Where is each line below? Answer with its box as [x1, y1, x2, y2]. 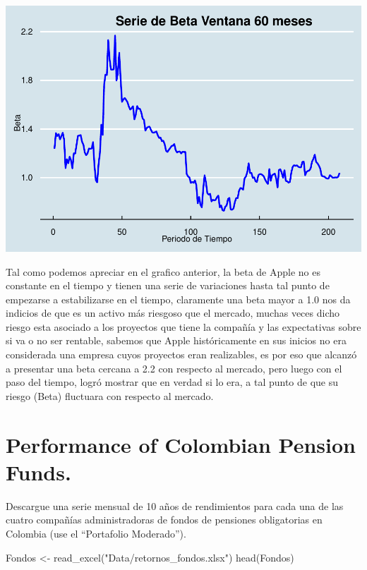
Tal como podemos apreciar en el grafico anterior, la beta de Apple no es [6, 264, 320, 279]
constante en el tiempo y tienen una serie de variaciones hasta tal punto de [6, 278, 330, 293]
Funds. [6, 457, 71, 486]
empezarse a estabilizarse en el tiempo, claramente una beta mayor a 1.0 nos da [6, 291, 351, 306]
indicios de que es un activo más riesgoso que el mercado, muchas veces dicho [6, 305, 340, 320]
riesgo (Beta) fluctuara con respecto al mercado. [6, 388, 214, 403]
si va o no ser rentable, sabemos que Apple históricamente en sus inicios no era [6, 333, 347, 348]
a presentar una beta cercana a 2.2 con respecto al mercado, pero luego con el [6, 360, 342, 375]
